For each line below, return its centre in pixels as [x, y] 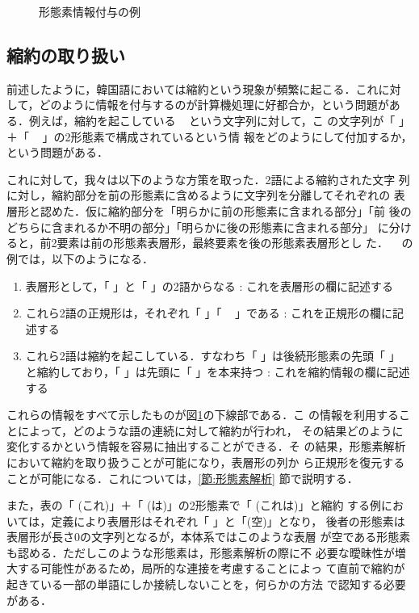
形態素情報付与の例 [90, 11]
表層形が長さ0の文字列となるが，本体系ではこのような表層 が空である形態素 [209, 537]
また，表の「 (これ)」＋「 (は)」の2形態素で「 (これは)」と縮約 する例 [194, 505]
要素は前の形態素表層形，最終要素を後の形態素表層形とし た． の [235, 243]
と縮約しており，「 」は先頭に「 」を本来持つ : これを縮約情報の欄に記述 [218, 371]
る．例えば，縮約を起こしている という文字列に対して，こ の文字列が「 [201, 120]
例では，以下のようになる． [80, 258]
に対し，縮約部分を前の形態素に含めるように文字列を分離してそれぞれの [199, 195]
